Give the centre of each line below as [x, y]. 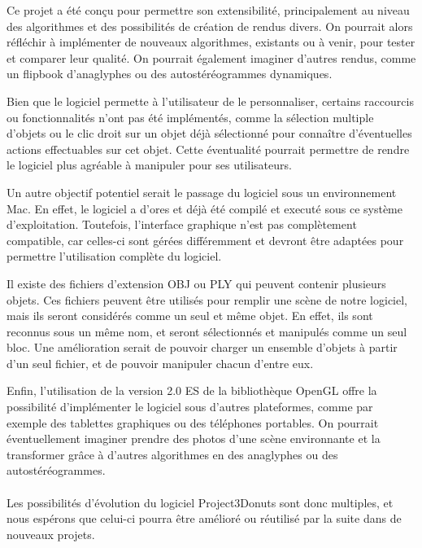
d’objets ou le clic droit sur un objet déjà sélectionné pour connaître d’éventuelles [209, 133]
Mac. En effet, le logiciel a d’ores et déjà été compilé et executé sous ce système [204, 208]
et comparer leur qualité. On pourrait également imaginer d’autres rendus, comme [211, 57]
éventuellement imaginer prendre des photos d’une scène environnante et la [194, 438]
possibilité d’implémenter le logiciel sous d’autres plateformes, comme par [190, 407]
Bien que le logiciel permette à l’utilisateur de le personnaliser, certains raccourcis [210, 101]
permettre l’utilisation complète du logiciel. [114, 256]
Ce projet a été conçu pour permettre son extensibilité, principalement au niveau [208, 10]
